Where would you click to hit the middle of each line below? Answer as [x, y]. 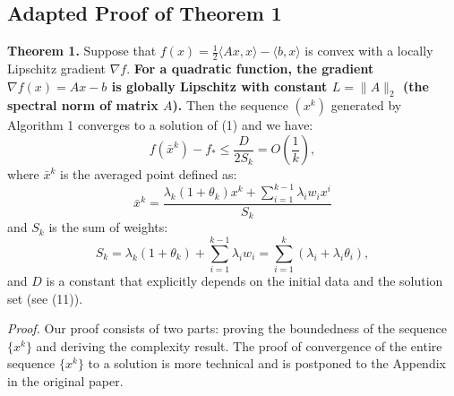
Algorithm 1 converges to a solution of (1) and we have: [160, 125]
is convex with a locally [369, 51]
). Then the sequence [230, 105]
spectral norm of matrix [83, 105]
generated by [366, 105]
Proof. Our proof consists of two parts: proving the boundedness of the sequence [227, 328]
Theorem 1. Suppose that [82, 51]
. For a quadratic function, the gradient [250, 69]
